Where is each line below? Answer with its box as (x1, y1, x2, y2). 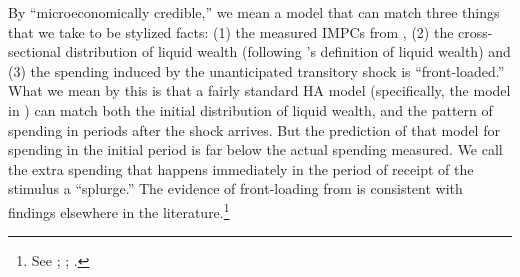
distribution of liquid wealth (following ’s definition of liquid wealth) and (65, 41, 511, 62)
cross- (458, 21, 493, 42)
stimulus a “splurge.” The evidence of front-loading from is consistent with (8, 178, 463, 199)
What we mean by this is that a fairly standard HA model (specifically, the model (8, 80, 511, 101)
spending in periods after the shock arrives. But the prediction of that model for (8, 119, 500, 140)
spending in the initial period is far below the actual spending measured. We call (8, 139, 503, 160)
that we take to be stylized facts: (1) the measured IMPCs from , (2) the (8, 21, 454, 42)
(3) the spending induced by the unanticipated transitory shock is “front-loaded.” (8, 60, 505, 81)
